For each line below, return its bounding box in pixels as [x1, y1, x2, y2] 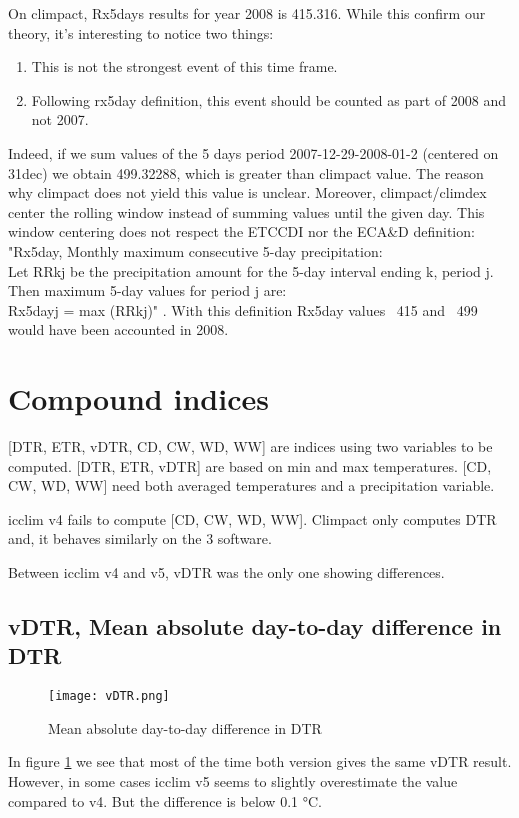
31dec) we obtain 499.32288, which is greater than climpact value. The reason [8, 162, 484, 183]
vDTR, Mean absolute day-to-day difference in [8, 610, 502, 641]
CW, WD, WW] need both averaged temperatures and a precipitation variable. [8, 475, 495, 496]
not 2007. [31, 109, 89, 130]
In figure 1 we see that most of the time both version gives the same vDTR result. [8, 751, 512, 772]
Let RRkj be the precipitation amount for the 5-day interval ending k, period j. [8, 260, 494, 281]
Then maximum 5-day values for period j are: [8, 280, 287, 301]
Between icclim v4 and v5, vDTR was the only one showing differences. [8, 562, 445, 582]
